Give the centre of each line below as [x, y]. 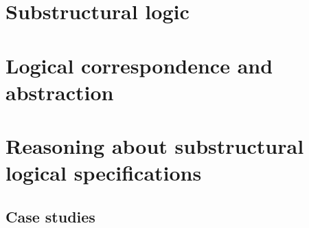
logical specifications [104, 173]
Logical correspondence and [139, 65]
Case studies [50, 216]
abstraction [60, 92]
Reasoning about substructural [155, 146]
